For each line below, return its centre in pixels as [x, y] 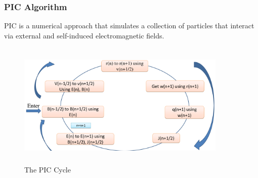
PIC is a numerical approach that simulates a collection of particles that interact [129, 26]
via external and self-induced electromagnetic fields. [84, 35]
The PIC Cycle [48, 169]
